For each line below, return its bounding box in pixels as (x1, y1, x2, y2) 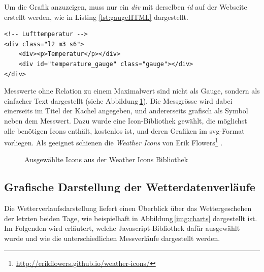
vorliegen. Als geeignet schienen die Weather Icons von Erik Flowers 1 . (4, 136, 223, 147)
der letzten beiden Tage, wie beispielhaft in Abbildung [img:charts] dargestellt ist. (4, 213, 257, 223)
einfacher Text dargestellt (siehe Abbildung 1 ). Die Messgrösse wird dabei (4, 95, 233, 106)
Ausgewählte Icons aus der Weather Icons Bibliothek (24, 154, 188, 165)
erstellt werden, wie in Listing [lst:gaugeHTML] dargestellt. (4, 11, 188, 22)
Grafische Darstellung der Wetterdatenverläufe (4, 179, 255, 195)
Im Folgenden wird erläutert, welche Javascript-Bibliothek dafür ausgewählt (4, 223, 240, 233)
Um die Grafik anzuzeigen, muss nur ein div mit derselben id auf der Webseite (4, 2, 247, 12)
